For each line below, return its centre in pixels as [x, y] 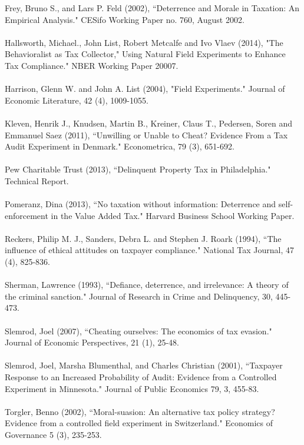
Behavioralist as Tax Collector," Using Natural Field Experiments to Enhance [145, 54]
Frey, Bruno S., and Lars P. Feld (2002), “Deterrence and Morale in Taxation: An [152, 8]
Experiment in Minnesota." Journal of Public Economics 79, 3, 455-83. [132, 388]
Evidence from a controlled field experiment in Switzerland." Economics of [139, 423]
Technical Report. [37, 180]
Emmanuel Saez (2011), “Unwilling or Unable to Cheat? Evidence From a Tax [146, 135]
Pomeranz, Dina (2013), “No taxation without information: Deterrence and [141, 204]
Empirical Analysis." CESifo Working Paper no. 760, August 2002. [125, 19]
